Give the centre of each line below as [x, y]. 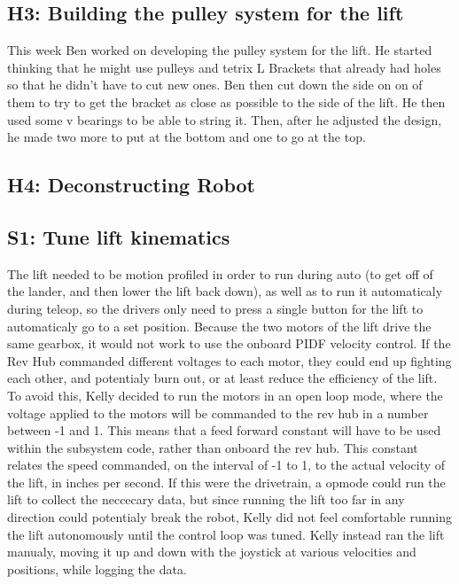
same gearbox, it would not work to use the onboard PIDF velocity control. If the [229, 343]
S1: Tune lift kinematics [119, 236]
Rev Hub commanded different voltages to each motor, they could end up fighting [229, 360]
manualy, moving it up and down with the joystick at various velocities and [212, 552]
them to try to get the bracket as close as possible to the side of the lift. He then [226, 101]
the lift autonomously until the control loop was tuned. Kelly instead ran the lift [226, 534]
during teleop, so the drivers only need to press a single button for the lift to [215, 308]
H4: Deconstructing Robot [131, 185]
